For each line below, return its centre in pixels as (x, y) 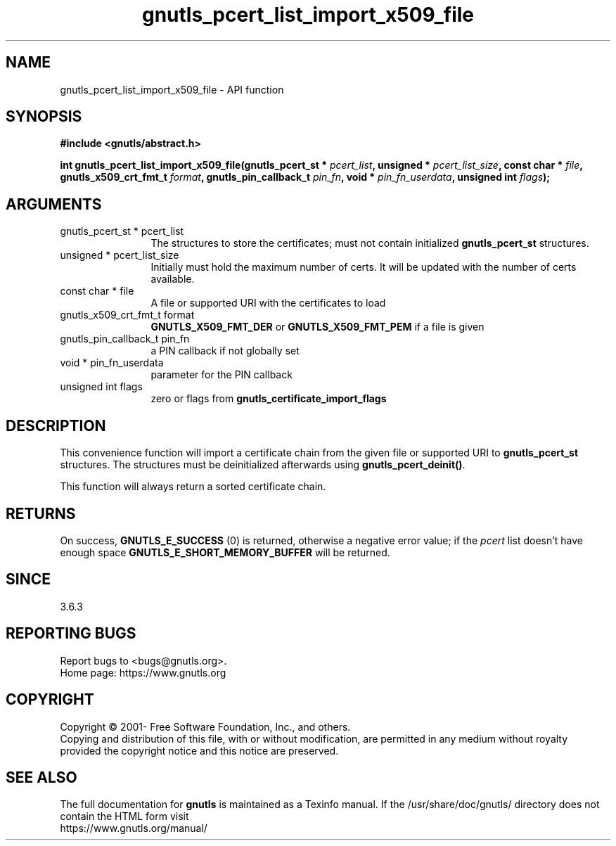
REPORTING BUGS (71, 634)
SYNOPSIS (44, 117)
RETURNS (41, 513)
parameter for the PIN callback (222, 375)
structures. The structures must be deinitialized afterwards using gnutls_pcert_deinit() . (263, 465)
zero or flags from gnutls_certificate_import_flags (269, 399)
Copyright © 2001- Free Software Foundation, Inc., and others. (205, 726)
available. (173, 279)
